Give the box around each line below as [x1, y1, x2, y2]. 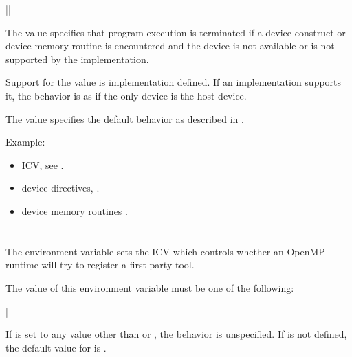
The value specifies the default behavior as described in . [5, 111, 244, 126]
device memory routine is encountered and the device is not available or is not [5, 38, 335, 53]
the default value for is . [5, 340, 107, 354]
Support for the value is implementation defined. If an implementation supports [5, 75, 342, 89]
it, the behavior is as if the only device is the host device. [5, 88, 247, 102]
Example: [5, 135, 45, 149]
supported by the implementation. [5, 51, 149, 66]
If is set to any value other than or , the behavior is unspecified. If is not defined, [5, 327, 347, 341]
